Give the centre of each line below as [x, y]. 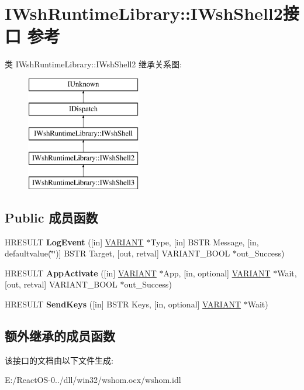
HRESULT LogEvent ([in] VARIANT [74, 242]
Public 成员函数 [51, 217]
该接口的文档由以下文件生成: [59, 360]
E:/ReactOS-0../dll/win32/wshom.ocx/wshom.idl [93, 380]
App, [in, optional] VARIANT [217, 273]
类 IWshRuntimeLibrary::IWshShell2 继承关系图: [93, 64]
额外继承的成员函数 [60, 336]
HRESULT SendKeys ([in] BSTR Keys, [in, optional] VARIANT [123, 304]
